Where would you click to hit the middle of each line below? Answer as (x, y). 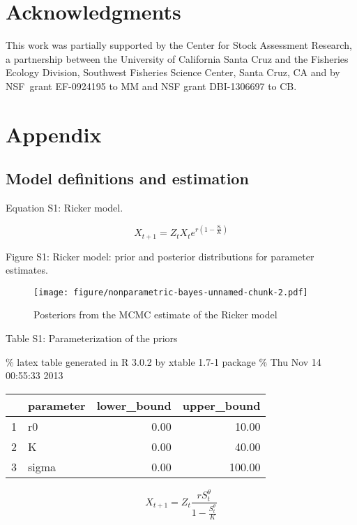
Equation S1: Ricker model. (64, 208)
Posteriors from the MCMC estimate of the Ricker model (155, 315)
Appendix (54, 134)
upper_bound (221, 405)
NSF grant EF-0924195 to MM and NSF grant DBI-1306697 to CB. (151, 86)
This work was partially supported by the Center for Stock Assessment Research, (179, 45)
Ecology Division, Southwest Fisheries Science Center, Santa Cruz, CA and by (173, 72)
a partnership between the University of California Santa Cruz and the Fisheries (177, 58)
